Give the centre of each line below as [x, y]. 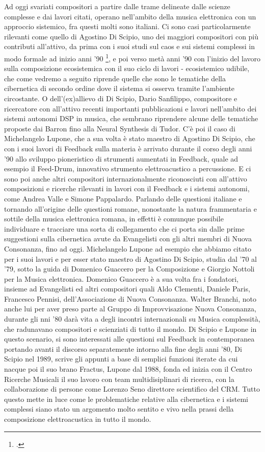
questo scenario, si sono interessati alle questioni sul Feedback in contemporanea [129, 339]
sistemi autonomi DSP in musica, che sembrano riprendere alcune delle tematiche [131, 118]
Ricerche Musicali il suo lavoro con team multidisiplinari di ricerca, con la [119, 379]
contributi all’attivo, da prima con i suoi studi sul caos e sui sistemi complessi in [129, 46]
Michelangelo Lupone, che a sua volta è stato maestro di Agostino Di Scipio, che [130, 138]
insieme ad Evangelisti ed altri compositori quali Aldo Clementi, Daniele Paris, [127, 289]
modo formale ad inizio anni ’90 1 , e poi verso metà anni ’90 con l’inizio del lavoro [132, 57]
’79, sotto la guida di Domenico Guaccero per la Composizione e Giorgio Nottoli [129, 269]
